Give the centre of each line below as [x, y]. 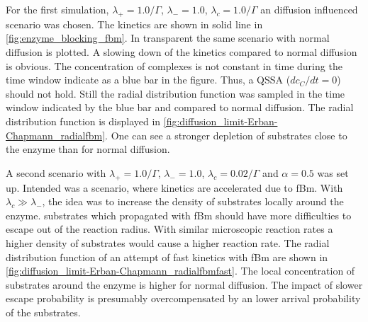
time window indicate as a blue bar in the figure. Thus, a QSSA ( [148, 80]
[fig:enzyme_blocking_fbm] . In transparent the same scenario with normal [168, 38]
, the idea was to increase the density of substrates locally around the [193, 201]
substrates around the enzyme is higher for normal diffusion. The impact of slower [184, 284]
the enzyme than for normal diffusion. [88, 149]
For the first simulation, [57, 9]
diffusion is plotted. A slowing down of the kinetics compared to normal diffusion [182, 51]
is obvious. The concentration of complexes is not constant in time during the [174, 65]
